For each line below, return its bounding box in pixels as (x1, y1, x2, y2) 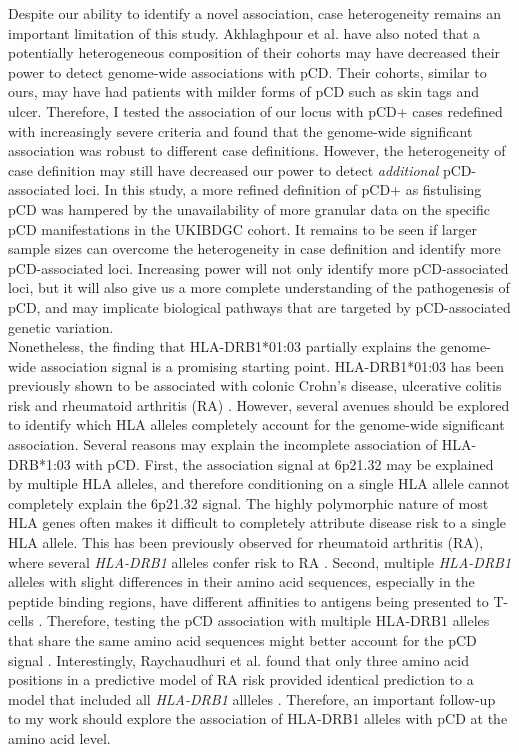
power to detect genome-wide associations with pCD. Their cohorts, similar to (8, 61, 487, 82)
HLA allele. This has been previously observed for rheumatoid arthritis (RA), (8, 532, 484, 553)
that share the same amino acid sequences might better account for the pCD (8, 630, 477, 650)
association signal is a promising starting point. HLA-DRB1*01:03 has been (40, 355, 505, 376)
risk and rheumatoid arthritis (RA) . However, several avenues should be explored (8, 394, 510, 415)
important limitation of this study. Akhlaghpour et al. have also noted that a (8, 22, 481, 43)
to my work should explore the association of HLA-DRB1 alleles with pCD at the (8, 708, 508, 729)
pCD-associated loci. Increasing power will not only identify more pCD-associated (8, 257, 509, 278)
